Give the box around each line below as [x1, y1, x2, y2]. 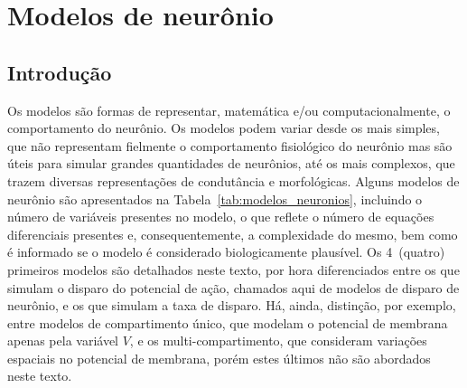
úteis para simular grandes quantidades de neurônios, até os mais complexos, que [7, 154, 455, 173]
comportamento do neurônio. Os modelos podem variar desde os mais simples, [7, 118, 440, 137]
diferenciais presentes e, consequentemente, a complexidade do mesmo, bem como [7, 224, 458, 243]
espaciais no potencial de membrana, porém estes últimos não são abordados [7, 348, 431, 367]
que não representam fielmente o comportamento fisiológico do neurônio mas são [7, 136, 453, 155]
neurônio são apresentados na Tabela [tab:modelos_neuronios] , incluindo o [7, 189, 423, 208]
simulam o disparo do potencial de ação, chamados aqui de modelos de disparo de [7, 278, 460, 297]
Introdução [7, 58, 112, 86]
